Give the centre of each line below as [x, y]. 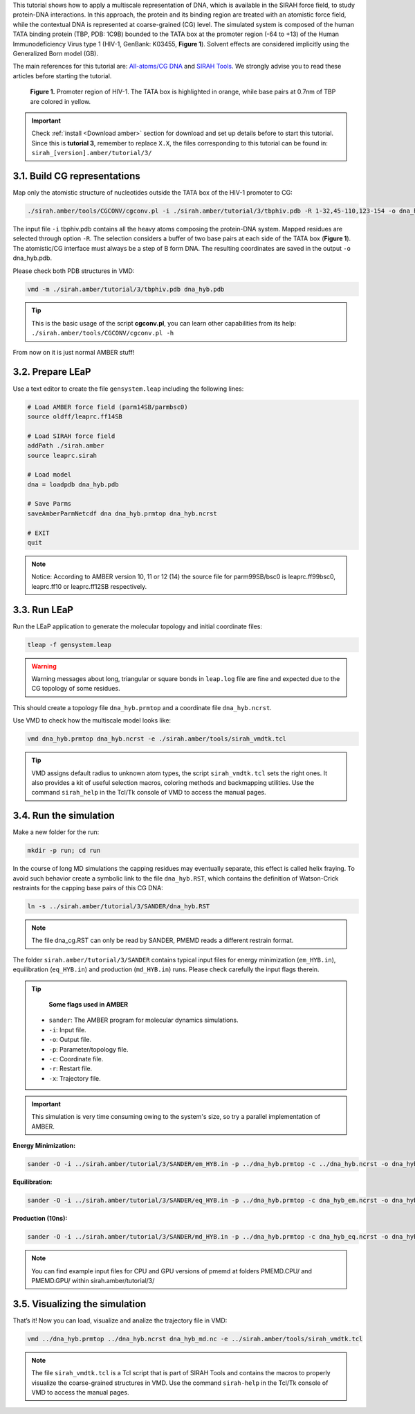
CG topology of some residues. [76, 689]
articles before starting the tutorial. [62, 76]
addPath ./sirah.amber [66, 446]
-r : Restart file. [71, 1069]
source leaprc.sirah [62, 455]
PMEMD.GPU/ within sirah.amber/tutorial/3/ [93, 1280]
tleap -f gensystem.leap [70, 645]
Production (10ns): [40, 1219]
